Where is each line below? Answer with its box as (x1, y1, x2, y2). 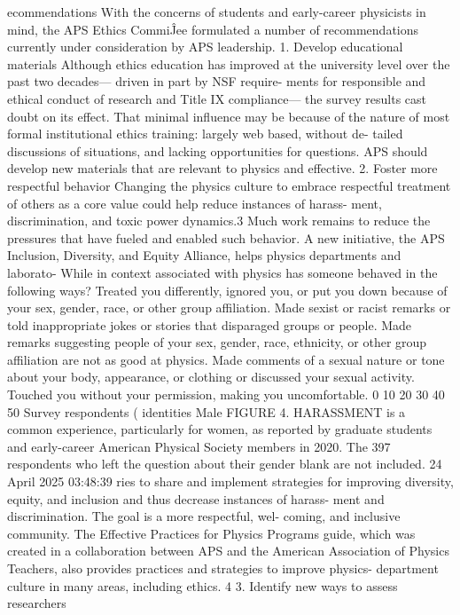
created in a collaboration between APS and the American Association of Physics (7, 541, 449, 560)
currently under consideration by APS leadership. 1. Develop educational (7, 37, 403, 56)
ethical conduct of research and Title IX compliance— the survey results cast (7, 89, 426, 107)
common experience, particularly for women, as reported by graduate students (7, 420, 433, 438)
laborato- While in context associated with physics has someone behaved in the (7, 263, 438, 281)
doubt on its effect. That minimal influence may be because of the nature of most (7, 106, 450, 125)
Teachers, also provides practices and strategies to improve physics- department (7, 559, 439, 577)
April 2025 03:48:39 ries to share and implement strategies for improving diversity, (7, 472, 454, 491)
